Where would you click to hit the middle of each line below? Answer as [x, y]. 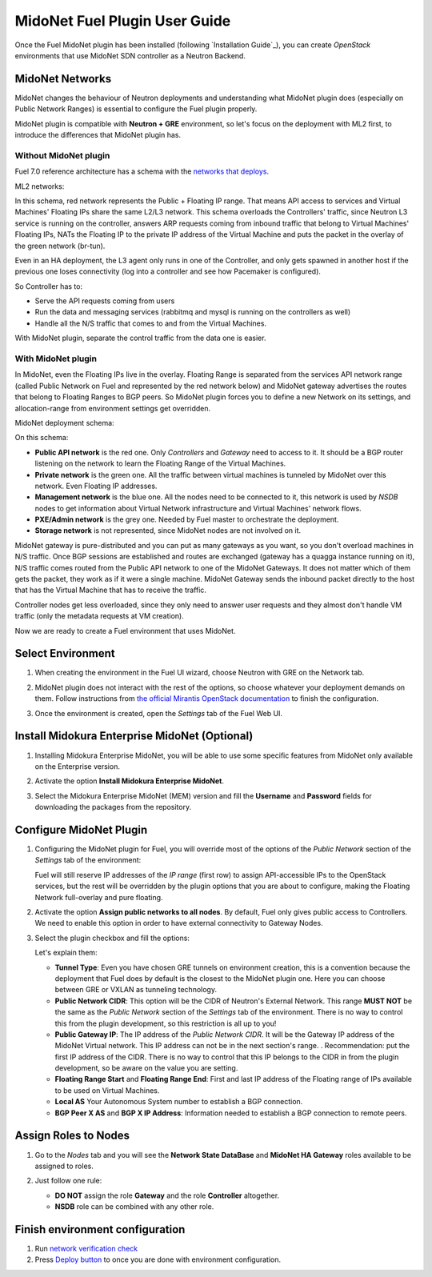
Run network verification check [86, 1249]
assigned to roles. [64, 1166]
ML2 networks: [40, 186]
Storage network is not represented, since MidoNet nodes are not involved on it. [168, 530]
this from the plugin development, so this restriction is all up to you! [166, 1023]
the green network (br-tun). [60, 246]
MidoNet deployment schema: [65, 422]
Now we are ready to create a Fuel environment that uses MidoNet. [125, 630]
